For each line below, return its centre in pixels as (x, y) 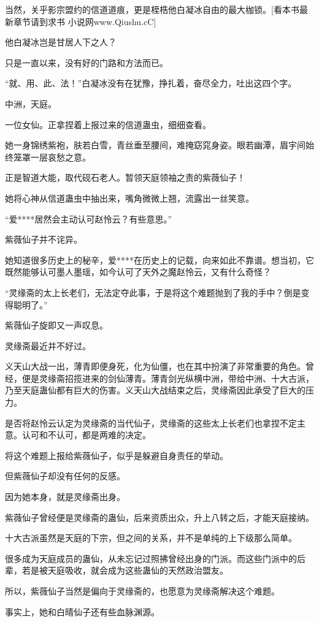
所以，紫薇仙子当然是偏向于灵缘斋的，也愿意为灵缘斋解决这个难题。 (142, 591)
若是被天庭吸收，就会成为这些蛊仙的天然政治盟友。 (125, 570)
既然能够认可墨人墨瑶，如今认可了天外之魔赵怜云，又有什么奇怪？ (138, 272)
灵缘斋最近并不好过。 (48, 345)
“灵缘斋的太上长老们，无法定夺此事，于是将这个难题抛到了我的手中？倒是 (153, 292)
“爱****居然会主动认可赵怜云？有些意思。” (89, 218)
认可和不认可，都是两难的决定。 (86, 435)
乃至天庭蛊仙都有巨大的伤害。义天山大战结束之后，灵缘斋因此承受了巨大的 (155, 390)
